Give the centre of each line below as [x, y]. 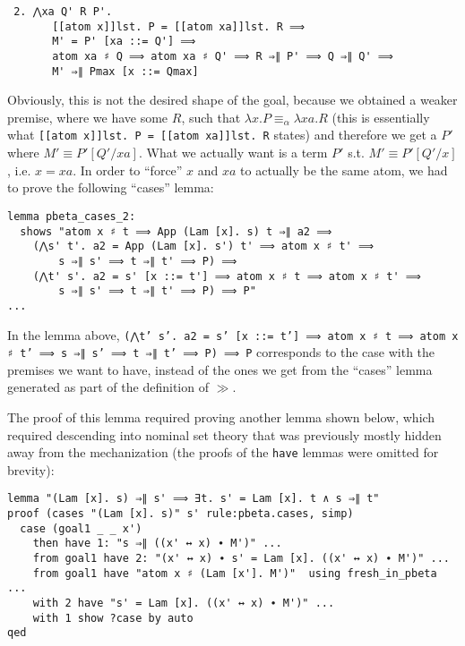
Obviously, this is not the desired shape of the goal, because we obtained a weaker [232, 100]
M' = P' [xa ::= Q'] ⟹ [124, 42]
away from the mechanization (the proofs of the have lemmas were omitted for [223, 452]
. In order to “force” [128, 170]
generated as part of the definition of [108, 387]
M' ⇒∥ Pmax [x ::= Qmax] [125, 71]
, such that [211, 117]
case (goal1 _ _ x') [81, 528]
